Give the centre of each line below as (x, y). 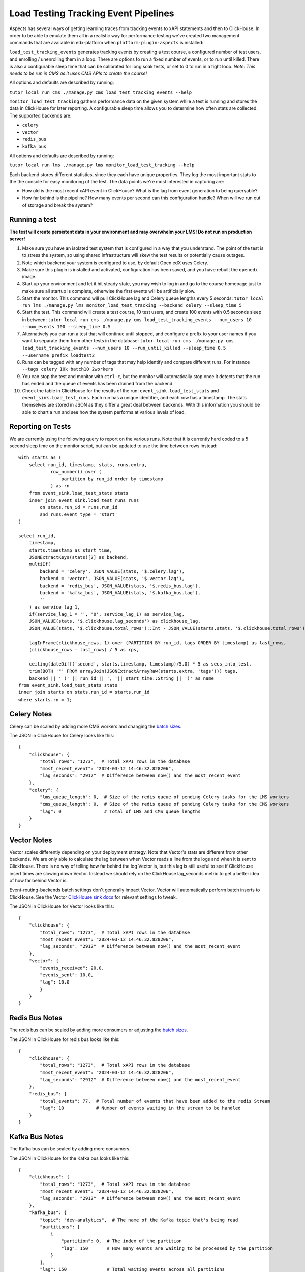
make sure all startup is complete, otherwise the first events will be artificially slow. (109, 291)
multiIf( (40, 564)
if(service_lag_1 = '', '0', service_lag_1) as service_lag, (107, 614)
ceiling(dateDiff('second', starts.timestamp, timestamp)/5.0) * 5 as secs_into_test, (140, 664)
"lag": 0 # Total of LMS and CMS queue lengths (120, 811)
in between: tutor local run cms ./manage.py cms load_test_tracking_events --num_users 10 (137, 319)
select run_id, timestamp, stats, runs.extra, (88, 465)
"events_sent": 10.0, (67, 975)
